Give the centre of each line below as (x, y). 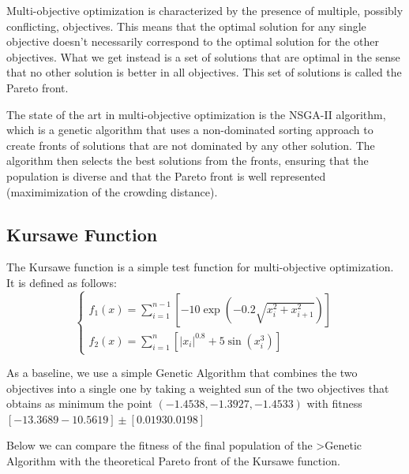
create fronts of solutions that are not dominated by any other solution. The (191, 145)
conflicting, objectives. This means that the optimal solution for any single (186, 26)
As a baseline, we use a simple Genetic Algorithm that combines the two (182, 373)
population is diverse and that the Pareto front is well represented (166, 175)
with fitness (334, 403)
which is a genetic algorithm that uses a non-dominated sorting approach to (190, 130)
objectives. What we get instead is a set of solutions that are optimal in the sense (203, 56)
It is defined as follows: (62, 282)
